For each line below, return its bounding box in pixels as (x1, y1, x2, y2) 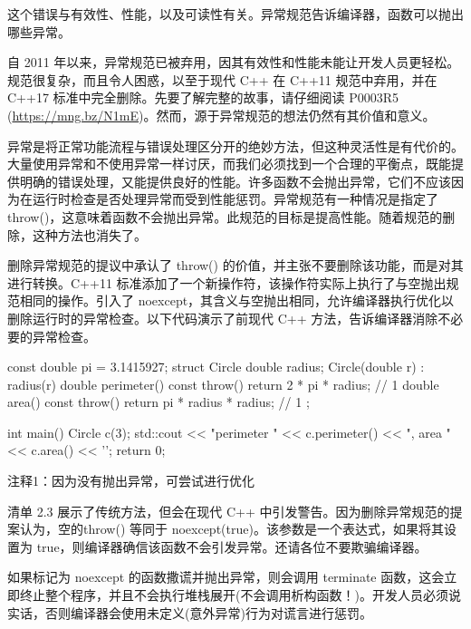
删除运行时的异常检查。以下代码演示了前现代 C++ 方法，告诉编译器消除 (7, 308, 438, 327)
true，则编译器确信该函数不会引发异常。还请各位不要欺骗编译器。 (36, 537, 428, 556)
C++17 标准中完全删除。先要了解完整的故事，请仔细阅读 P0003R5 (7, 88, 399, 107)
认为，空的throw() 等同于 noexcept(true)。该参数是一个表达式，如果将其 (19, 519, 444, 538)
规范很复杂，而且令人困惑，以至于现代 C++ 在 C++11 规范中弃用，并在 (7, 70, 437, 89)
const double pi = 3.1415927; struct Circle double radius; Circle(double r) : (7, 357, 425, 376)
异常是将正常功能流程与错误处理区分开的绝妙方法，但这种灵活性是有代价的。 (7, 136, 464, 155)
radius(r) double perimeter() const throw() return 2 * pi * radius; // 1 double (7, 374, 439, 393)
